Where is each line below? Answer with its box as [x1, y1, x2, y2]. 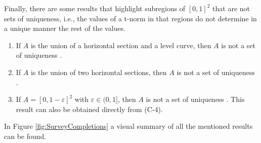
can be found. [4, 130, 47, 141]
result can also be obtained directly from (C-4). [16, 103, 163, 114]
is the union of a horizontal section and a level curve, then [30, 40, 211, 50]
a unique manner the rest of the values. [4, 23, 126, 33]
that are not [212, 3, 250, 13]
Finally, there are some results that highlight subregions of [4, 3, 186, 13]
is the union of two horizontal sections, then [30, 66, 167, 77]
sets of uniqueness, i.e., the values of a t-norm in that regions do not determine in [4, 13, 257, 23]
